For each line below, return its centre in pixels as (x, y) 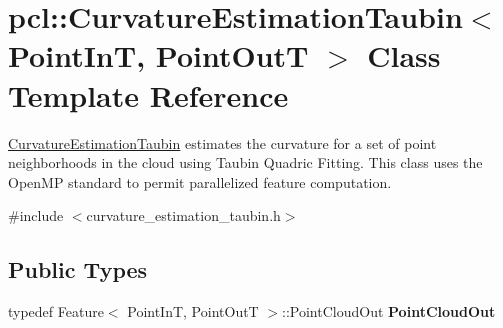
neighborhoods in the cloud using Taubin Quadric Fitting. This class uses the (245, 162)
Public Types (78, 269)
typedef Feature (56, 311)
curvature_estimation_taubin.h (183, 215)
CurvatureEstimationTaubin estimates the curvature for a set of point (222, 142)
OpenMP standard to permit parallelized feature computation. (200, 181)
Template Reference (148, 94)
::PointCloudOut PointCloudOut (389, 311)
